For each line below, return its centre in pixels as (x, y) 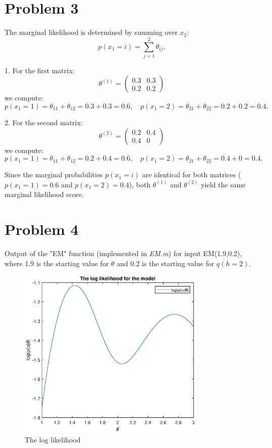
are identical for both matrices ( (192, 175)
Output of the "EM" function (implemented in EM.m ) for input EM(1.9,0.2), (123, 253)
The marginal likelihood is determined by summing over (91, 32)
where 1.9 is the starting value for (57, 263)
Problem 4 (42, 229)
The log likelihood (53, 439)
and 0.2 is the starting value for (166, 263)
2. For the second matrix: (44, 122)
